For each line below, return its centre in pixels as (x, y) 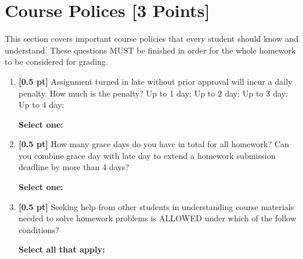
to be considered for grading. (56, 62)
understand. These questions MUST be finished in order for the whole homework (150, 50)
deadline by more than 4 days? (74, 167)
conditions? (39, 229)
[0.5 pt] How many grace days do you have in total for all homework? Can (154, 144)
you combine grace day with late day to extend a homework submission (147, 155)
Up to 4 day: (41, 104)
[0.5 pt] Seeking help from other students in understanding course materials (156, 206)
